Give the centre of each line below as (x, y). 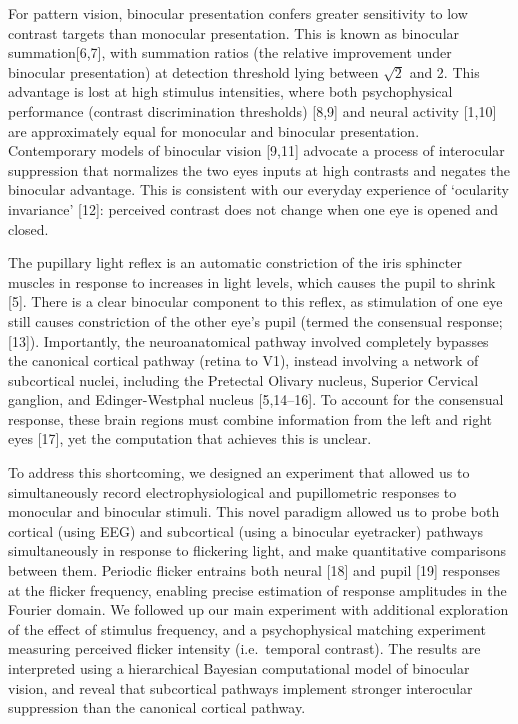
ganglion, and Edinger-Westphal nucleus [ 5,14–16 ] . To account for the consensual (256, 399)
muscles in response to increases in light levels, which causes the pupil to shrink (252, 281)
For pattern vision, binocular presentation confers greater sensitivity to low (238, 13)
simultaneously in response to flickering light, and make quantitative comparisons (257, 550)
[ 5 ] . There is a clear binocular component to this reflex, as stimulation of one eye (255, 301)
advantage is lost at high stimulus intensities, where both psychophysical (230, 91)
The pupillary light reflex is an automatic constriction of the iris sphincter (235, 262)
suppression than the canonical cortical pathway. (157, 707)
